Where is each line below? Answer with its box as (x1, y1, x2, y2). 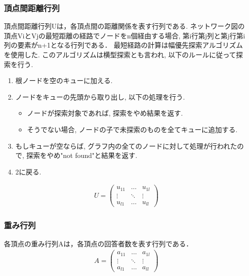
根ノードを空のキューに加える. (15, 75, 113, 86)
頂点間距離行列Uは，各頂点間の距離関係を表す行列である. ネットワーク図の (4, 21, 245, 31)
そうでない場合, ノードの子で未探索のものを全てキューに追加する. (27, 124, 238, 134)
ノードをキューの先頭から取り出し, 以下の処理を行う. (15, 91, 185, 102)
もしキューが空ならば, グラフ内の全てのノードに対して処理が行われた (15, 140, 237, 151)
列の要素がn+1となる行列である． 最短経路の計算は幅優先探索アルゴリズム (4, 40, 243, 50)
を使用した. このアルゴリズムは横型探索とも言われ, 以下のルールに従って (4, 50, 236, 59)
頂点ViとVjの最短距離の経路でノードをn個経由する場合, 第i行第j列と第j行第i (4, 30, 245, 40)
